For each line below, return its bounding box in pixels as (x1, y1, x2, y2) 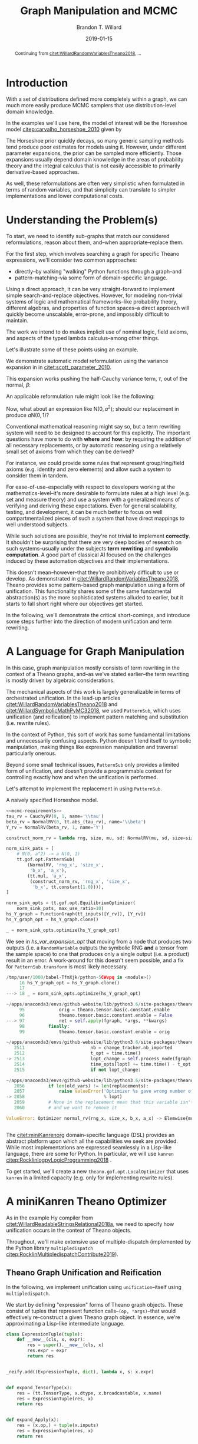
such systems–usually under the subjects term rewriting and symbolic (6, 545, 179, 552)
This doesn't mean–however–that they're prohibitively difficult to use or (6, 569, 179, 576)
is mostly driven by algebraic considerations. (6, 677, 115, 684)
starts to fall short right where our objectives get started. (6, 600, 144, 608)
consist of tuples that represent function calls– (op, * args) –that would (6, 1307, 176, 1314)
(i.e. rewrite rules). (6, 720, 51, 727)
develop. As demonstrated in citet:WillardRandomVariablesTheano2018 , (6, 575, 180, 582)
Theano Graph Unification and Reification (6, 1268, 162, 1278)
